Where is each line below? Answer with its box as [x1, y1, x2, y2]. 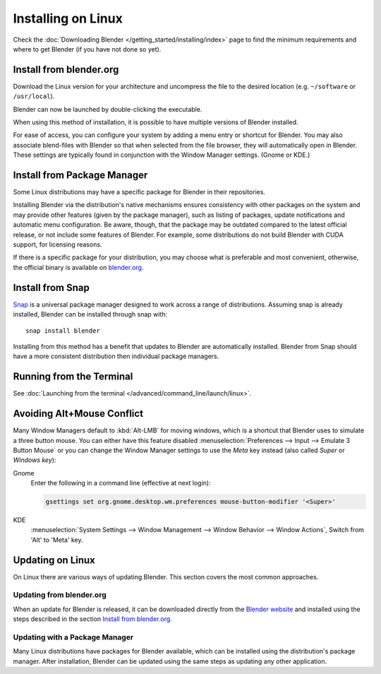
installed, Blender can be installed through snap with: [13, 310, 168, 319]
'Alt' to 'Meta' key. [30, 536, 84, 544]
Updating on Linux [13, 554, 95, 566]
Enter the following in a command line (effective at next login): [30, 479, 211, 487]
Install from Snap [13, 281, 90, 293]
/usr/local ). [13, 92, 55, 100]
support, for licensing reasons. [13, 240, 102, 249]
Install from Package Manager [13, 170, 148, 181]
